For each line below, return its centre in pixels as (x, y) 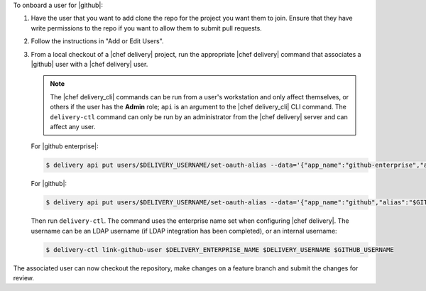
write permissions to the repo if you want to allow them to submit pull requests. (146, 28)
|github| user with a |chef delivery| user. (89, 64)
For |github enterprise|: (65, 146)
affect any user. (73, 126)
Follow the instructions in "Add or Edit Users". (97, 41)
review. (24, 278)
